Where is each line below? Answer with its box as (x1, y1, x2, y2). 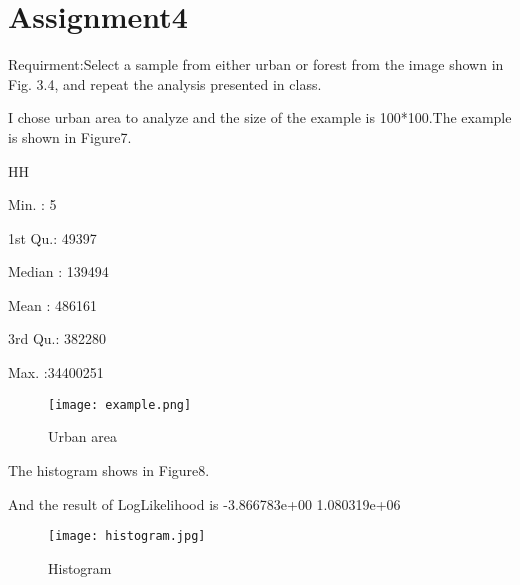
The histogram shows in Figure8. (8, 459, 210, 480)
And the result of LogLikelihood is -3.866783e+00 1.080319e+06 (8, 493, 401, 514)
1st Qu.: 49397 (8, 227, 97, 248)
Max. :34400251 (8, 362, 104, 383)
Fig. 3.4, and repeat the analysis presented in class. (8, 73, 322, 94)
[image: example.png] (48, 397, 192, 412)
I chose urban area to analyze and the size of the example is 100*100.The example (8, 107, 512, 128)
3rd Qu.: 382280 (8, 328, 107, 349)
